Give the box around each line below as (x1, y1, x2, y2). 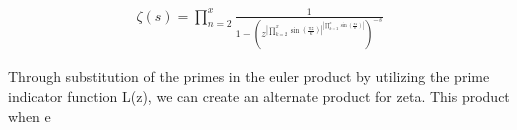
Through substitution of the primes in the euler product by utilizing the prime (8, 66, 490, 87)
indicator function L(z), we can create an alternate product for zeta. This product (8, 86, 510, 107)
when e (8, 105, 51, 126)
